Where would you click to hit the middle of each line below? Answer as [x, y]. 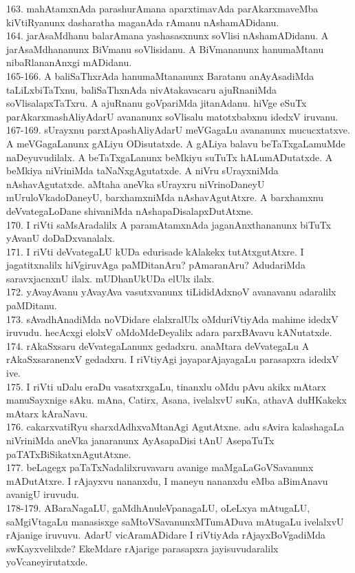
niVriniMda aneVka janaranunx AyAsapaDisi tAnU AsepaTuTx [140, 440]
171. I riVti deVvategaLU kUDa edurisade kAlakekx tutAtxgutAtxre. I [155, 251]
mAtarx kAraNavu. [47, 413]
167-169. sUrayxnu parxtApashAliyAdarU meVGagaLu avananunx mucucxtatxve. [178, 130]
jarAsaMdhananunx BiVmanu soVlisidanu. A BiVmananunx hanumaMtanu [165, 49]
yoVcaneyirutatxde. [47, 562]
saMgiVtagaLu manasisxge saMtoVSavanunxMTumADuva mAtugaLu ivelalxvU [175, 521]
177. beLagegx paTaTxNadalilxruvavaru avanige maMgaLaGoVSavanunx [160, 467]
